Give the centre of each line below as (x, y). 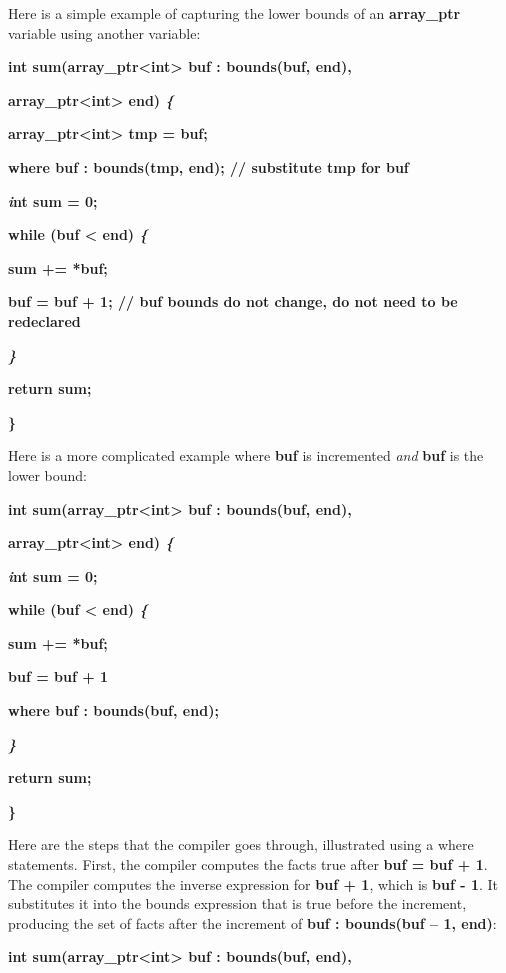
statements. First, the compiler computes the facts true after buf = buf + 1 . (248, 864)
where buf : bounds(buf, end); (113, 710)
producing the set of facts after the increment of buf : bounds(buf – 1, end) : (252, 922)
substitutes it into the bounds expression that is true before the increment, (237, 903)
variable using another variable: (104, 32)
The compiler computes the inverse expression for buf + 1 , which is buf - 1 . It (253, 883)
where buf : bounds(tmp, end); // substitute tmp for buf (208, 166)
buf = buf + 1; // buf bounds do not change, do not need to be (233, 301)
